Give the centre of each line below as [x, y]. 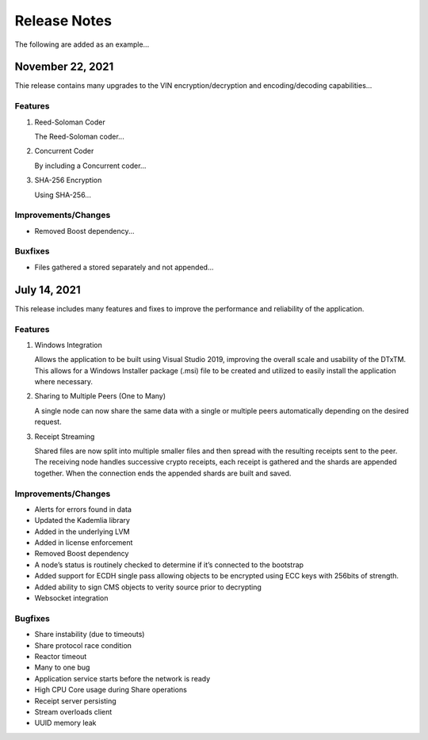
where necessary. [64, 382]
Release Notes [63, 21]
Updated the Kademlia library [82, 521]
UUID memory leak [65, 723]
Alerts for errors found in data [83, 509]
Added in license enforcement [84, 543]
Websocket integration [71, 598]
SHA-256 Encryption [68, 180]
